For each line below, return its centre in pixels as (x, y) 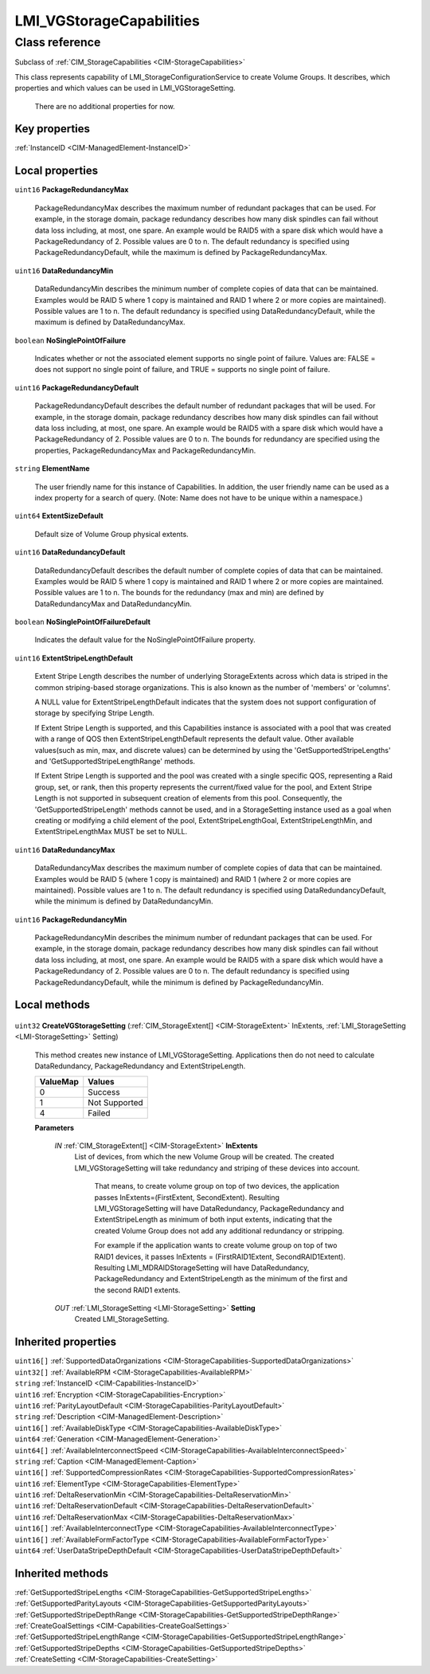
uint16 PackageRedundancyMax (72, 190)
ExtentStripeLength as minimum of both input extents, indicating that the (213, 1220)
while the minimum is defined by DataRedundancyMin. (124, 901)
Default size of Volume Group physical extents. (111, 534)
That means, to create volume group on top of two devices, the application (217, 1186)
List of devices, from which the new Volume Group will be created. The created (204, 1157)
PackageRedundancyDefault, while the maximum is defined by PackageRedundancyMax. (181, 253)
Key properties (53, 129)
